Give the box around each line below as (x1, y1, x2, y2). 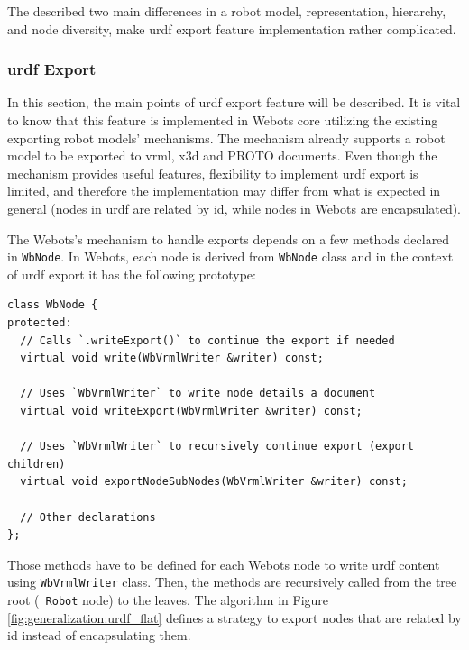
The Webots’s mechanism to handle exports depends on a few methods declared (7, 229, 450, 248)
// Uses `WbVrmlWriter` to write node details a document (20, 387, 376, 400)
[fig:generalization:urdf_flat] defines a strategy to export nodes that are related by (7, 608, 462, 627)
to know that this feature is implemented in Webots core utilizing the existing (7, 111, 438, 129)
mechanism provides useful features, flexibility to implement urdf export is (7, 163, 418, 182)
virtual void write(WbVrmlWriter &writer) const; (20, 352, 324, 365)
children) (7, 457, 66, 471)
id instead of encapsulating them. (7, 626, 191, 645)
